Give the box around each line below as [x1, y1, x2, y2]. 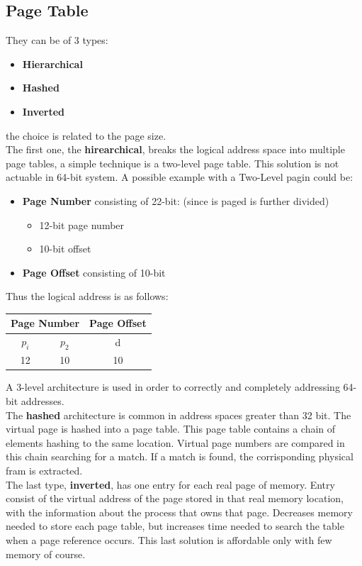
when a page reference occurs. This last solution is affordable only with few [6, 532, 332, 547]
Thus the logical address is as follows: [6, 289, 169, 304]
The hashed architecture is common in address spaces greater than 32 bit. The [6, 407, 351, 422]
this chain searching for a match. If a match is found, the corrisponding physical [6, 449, 353, 464]
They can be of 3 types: [6, 33, 108, 48]
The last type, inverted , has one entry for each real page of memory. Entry [6, 477, 335, 492]
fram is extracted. [6, 462, 83, 477]
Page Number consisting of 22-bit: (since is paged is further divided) [22, 193, 329, 208]
